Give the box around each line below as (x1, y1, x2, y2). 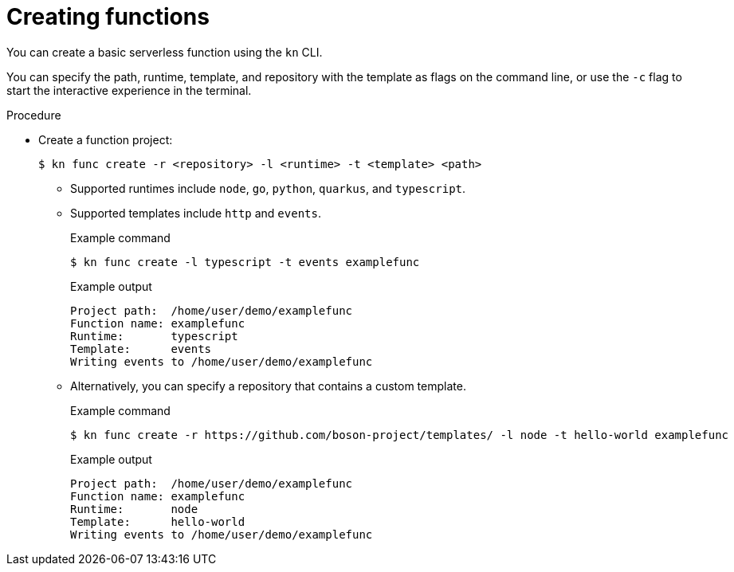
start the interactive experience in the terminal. (6, 83, 252, 97)
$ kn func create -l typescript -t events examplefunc (70, 255, 420, 268)
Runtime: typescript (70, 329, 238, 343)
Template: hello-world (70, 515, 245, 528)
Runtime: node (70, 502, 198, 515)
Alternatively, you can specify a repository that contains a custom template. (70, 378, 466, 393)
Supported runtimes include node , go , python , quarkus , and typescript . (70, 181, 466, 195)
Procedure (6, 108, 61, 122)
